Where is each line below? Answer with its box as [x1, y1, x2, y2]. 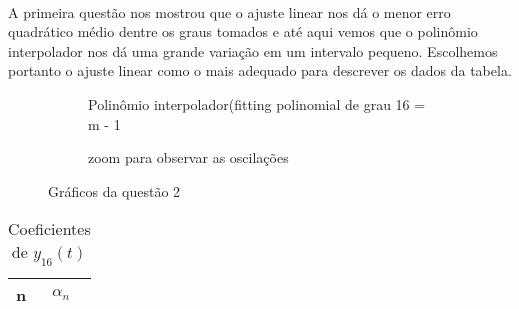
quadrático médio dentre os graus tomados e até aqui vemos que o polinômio [8, 21, 478, 42]
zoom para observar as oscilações [88, 147, 289, 168]
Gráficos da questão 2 [48, 180, 181, 201]
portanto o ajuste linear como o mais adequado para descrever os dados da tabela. [8, 60, 512, 81]
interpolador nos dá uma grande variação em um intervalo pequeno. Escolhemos [8, 40, 498, 61]
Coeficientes [8, 217, 91, 241]
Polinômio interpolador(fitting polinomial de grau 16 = [88, 93, 426, 114]
